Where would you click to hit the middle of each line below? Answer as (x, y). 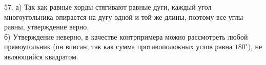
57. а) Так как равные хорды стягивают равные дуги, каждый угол (108, 7)
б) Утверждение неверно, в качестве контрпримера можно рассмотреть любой (126, 36)
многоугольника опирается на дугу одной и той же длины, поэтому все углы (124, 17)
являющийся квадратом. (41, 56)
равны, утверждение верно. (47, 27)
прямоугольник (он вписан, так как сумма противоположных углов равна (118, 46)
